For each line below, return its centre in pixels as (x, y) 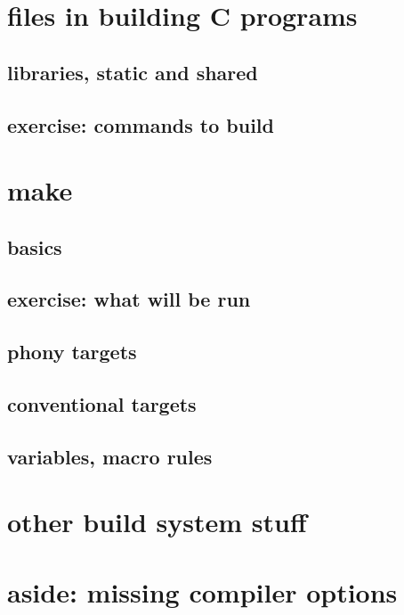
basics (35, 246)
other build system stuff (157, 522)
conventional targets (102, 404)
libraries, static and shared (133, 72)
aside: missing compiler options (202, 591)
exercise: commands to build (141, 124)
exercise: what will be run (129, 299)
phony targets (72, 352)
